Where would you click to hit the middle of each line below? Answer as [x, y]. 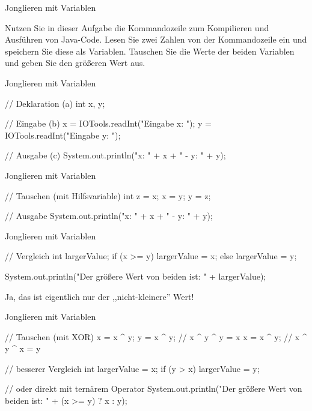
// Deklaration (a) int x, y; [55, 103]
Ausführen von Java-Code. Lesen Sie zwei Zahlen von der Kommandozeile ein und [156, 39]
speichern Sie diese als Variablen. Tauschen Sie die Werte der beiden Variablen [150, 51]
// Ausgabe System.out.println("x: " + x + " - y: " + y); [109, 216]
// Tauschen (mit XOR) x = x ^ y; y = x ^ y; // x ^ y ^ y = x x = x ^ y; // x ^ [156, 336]
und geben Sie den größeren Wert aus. [75, 63]
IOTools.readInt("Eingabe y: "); [63, 135]
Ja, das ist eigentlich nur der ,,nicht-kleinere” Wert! [99, 296]
